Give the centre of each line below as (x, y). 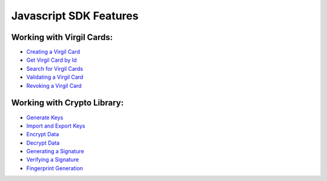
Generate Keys (45, 117)
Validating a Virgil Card (55, 77)
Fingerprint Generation (55, 168)
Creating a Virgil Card (53, 52)
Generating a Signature (55, 151)
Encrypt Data (43, 134)
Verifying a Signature (53, 160)
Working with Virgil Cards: (62, 37)
